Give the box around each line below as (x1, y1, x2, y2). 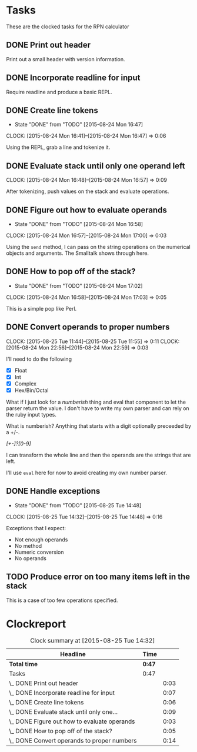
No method (14, 542, 42, 549)
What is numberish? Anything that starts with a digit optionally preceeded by (6, 422, 192, 430)
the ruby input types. (6, 411, 57, 418)
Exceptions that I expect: (6, 524, 66, 531)
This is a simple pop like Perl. (6, 305, 77, 312)
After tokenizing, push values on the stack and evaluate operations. (6, 188, 169, 195)
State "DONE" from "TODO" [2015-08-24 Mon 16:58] (14, 221, 143, 227)
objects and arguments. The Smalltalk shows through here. (6, 249, 149, 257)
